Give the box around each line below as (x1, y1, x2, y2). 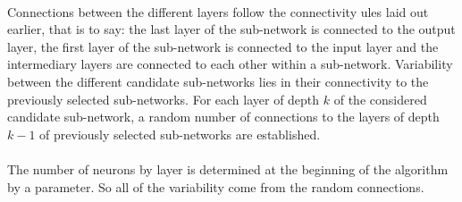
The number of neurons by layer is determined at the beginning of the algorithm (7, 159, 449, 178)
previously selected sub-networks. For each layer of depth (7, 89, 320, 108)
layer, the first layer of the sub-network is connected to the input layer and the (7, 37, 439, 55)
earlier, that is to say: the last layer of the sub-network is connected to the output (7, 20, 456, 38)
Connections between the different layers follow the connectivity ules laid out (7, 2, 429, 21)
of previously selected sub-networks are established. (39, 124, 321, 143)
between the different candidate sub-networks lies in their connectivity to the (7, 72, 429, 90)
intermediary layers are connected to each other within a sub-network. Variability (7, 55, 453, 73)
